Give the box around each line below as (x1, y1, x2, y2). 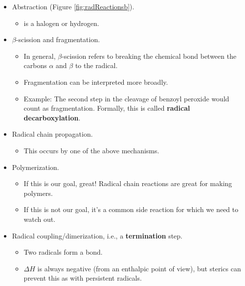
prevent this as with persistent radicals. (23, 273, 142, 283)
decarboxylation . (23, 112, 81, 122)
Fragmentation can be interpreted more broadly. (23, 76, 168, 87)
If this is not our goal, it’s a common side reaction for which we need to (23, 204, 239, 214)
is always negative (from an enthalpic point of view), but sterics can (37, 263, 241, 273)
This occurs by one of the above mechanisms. (23, 145, 159, 155)
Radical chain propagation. (12, 129, 93, 139)
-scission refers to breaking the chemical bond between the (62, 50, 237, 61)
